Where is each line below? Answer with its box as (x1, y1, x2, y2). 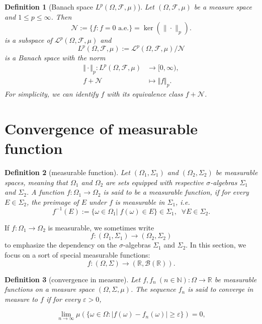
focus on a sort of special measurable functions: (5, 250, 150, 260)
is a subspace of (5, 35, 52, 45)
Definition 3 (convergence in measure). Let (5, 274, 141, 284)
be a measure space (194, 2, 252, 12)
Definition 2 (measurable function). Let (5, 167, 130, 177)
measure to (5, 293, 38, 304)
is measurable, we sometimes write (48, 222, 154, 232)
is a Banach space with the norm (5, 52, 106, 63)
